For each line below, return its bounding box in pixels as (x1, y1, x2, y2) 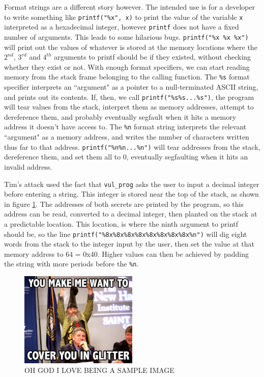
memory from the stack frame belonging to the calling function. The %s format (4, 71, 250, 82)
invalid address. (4, 161, 52, 172)
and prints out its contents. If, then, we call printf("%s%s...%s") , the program (4, 91, 254, 102)
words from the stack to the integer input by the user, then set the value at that (4, 238, 254, 249)
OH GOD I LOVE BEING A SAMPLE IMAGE (24, 365, 174, 375)
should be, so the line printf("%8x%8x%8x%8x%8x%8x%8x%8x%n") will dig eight (4, 228, 247, 239)
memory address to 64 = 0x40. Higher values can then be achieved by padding (4, 248, 249, 259)
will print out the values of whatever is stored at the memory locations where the (4, 41, 257, 52)
